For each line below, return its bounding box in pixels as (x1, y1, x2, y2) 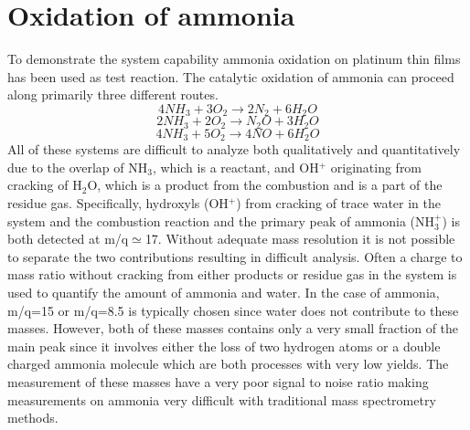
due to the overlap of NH (7, 157, 148, 176)
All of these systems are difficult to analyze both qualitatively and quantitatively (7, 140, 461, 159)
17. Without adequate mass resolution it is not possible (144, 229, 455, 248)
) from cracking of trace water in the (236, 194, 441, 213)
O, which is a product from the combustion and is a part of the (87, 175, 443, 194)
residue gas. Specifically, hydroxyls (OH (7, 194, 229, 213)
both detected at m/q (7, 229, 129, 248)
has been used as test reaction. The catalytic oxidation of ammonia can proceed (7, 67, 454, 86)
